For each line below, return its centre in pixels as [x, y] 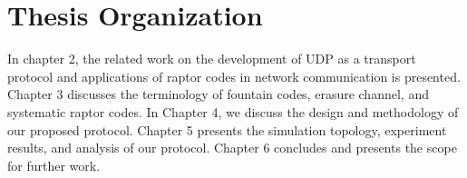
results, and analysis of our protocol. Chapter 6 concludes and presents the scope [232, 148]
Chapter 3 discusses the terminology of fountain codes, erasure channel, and [218, 94]
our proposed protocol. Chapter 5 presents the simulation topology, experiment [227, 129]
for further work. [54, 165]
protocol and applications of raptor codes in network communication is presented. [234, 76]
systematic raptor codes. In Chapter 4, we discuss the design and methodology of [233, 111]
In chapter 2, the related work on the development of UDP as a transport [212, 59]
